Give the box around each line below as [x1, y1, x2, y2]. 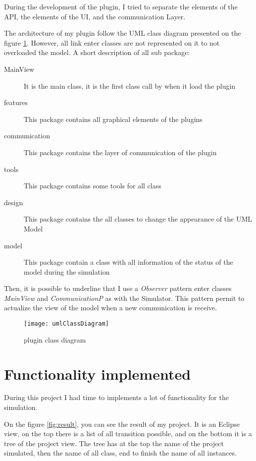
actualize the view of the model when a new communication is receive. [4, 302, 217, 313]
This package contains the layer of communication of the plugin [24, 147, 217, 157]
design [4, 197, 23, 207]
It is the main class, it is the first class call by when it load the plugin [24, 80, 236, 91]
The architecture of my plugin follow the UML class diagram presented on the [4, 28, 241, 38]
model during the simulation [24, 266, 110, 277]
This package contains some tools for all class [24, 180, 161, 191]
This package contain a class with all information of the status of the [24, 257, 233, 267]
